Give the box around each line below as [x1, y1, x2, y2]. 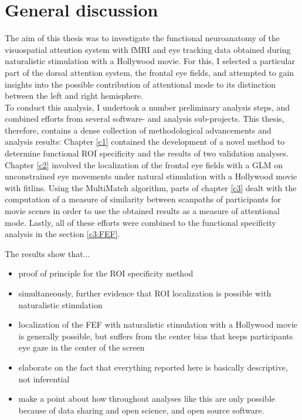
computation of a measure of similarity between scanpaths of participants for [5, 193, 281, 205]
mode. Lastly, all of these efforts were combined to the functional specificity [5, 216, 276, 228]
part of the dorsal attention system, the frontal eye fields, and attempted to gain [5, 66, 294, 78]
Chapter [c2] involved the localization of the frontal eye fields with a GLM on [5, 158, 283, 171]
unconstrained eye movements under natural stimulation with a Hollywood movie [5, 170, 297, 182]
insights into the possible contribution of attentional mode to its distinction [5, 78, 276, 90]
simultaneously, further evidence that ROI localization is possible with [18, 287, 272, 299]
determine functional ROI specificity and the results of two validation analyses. [5, 147, 289, 159]
